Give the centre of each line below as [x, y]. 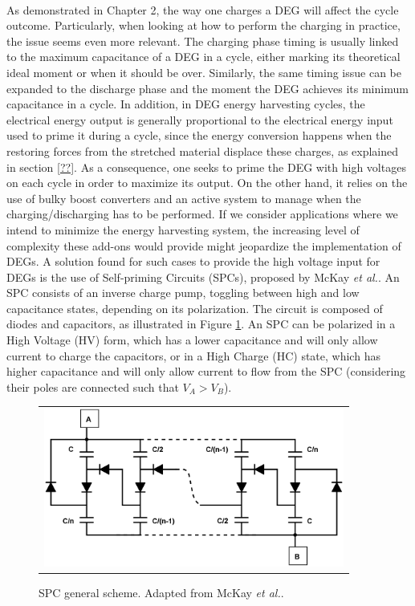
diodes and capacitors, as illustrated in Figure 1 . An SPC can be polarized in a [201, 324]
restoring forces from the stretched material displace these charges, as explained [203, 150]
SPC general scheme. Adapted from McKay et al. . [161, 592]
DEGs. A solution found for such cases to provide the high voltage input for [193, 261]
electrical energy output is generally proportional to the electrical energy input [200, 119]
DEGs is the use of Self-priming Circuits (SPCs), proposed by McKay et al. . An [203, 277]
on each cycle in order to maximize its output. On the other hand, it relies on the [207, 183]
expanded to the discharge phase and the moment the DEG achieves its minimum [207, 88]
